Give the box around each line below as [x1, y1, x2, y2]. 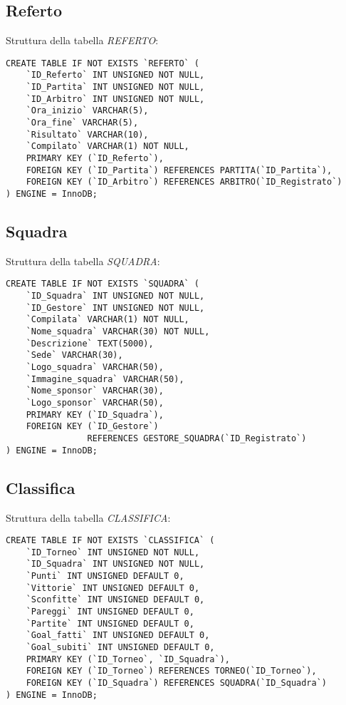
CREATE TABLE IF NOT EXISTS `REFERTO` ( [6, 58, 200, 68]
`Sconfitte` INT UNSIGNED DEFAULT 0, [26, 595, 205, 605]
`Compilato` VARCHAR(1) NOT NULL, [26, 141, 189, 152]
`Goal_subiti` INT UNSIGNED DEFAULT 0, [26, 642, 215, 653]
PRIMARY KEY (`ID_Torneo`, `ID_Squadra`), [26, 654, 230, 664]
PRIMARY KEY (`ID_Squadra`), [26, 409, 164, 420]
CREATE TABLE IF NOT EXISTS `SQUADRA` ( [6, 279, 200, 289]
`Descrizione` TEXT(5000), [26, 338, 154, 349]
